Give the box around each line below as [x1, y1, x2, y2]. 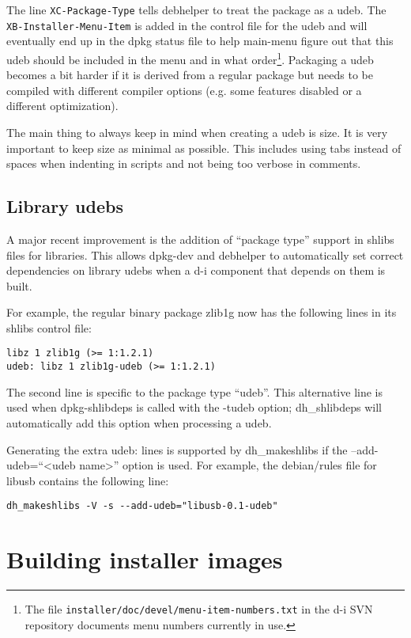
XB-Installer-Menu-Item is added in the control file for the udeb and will [6, 17, 368, 33]
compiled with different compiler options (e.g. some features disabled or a [6, 82, 362, 98]
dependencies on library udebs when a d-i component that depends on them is [6, 262, 386, 279]
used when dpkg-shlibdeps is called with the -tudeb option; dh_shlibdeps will [6, 399, 382, 416]
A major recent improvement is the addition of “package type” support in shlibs [6, 230, 394, 247]
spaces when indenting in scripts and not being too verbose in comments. [6, 155, 361, 172]
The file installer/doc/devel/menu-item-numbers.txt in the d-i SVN [25, 601, 373, 617]
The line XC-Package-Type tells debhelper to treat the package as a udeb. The [6, 2, 386, 17]
